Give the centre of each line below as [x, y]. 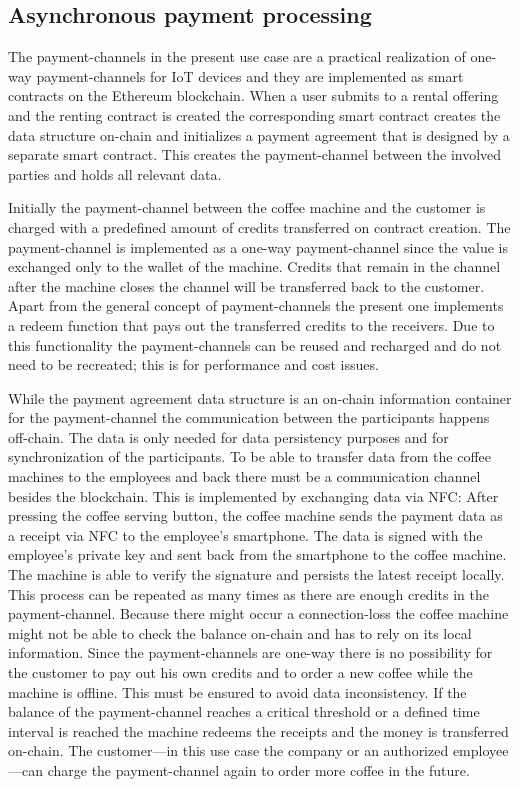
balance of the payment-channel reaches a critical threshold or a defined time [244, 711]
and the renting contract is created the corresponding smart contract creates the [254, 114]
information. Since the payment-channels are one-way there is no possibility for [250, 652]
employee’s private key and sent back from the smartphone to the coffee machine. [257, 554]
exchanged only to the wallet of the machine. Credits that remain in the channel [254, 266]
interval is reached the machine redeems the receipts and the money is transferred [258, 730]
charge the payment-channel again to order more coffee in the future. [258, 769]
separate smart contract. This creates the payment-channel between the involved [255, 154]
